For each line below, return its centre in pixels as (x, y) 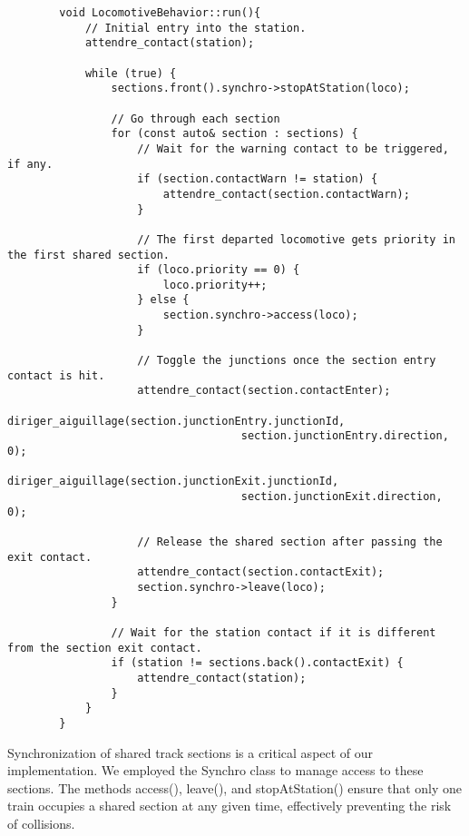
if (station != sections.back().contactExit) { (257, 663)
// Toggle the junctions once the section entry (287, 361)
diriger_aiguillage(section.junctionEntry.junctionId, (176, 421)
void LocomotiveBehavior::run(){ (160, 13)
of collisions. (41, 823)
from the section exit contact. (105, 648)
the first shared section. (88, 255)
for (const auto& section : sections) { (234, 134)
